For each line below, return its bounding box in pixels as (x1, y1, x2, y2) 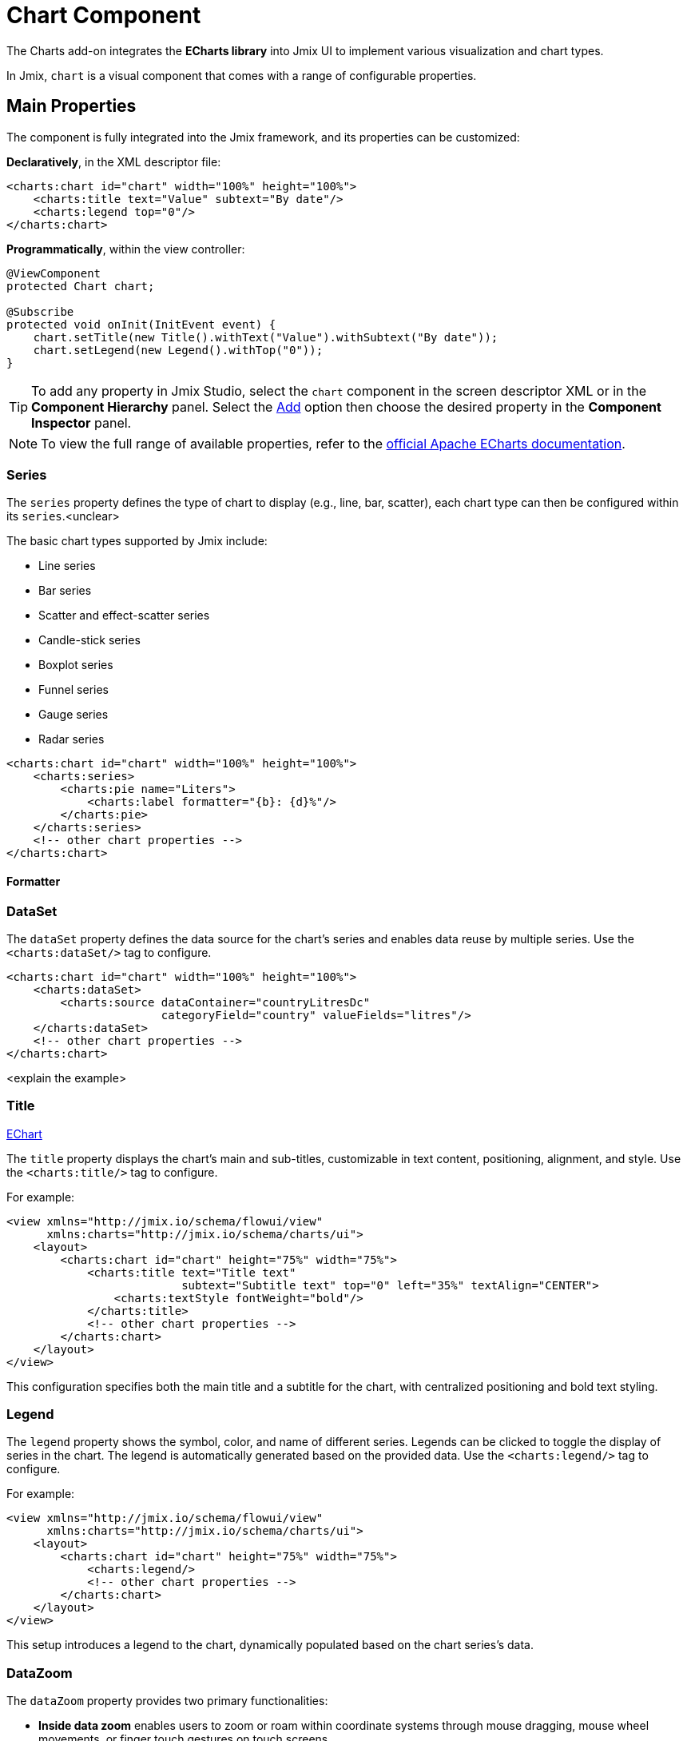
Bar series (38, 584, 92, 598)
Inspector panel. (31, 414, 132, 431)
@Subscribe (6, 305, 74, 318)
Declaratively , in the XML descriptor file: (6, 154, 221, 169)
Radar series (38, 732, 105, 747)
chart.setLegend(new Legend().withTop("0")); (33, 343, 324, 357)
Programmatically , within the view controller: (6, 241, 245, 256)
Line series (38, 559, 96, 573)
